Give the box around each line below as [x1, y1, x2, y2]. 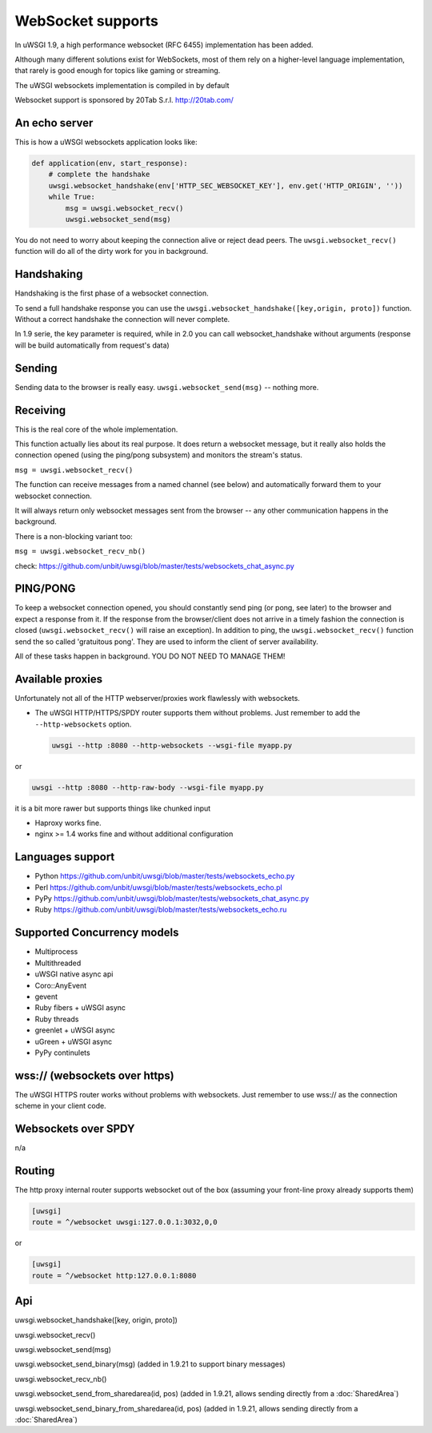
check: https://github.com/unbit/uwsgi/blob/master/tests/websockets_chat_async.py [14, 561, 295, 570]
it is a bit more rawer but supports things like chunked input [14, 803, 211, 813]
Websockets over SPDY [14, 1122, 135, 1135]
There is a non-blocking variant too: [14, 531, 134, 541]
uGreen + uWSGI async [34, 1037, 113, 1046]
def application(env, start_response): [31, 159, 188, 167]
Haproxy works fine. [34, 818, 102, 827]
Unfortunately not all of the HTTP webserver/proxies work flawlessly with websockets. [14, 693, 300, 702]
